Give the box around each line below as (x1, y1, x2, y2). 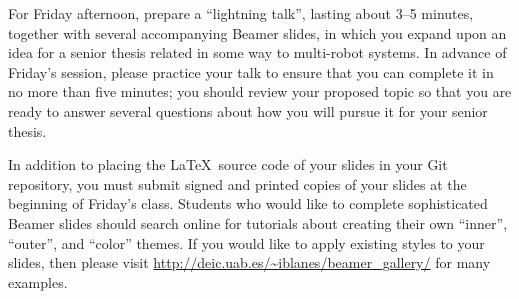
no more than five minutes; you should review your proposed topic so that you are (8, 81, 512, 102)
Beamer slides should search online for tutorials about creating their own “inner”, (8, 212, 508, 233)
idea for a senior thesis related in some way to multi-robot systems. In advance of (8, 42, 507, 63)
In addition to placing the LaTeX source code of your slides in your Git (8, 154, 448, 175)
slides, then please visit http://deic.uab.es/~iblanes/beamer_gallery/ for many (8, 252, 491, 273)
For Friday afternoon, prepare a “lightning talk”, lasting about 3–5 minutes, (8, 3, 474, 23)
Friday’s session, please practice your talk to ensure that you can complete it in (8, 61, 494, 82)
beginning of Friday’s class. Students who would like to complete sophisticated (8, 193, 488, 214)
